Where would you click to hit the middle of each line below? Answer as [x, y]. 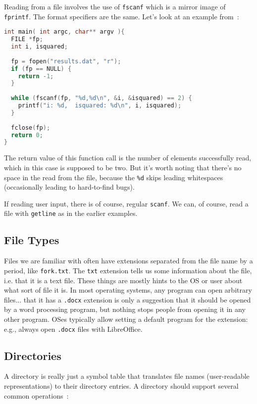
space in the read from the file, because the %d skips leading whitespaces [114, 177]
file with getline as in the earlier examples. [71, 213]
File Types [32, 240]
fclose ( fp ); [31, 127]
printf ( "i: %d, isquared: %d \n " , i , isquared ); [100, 106]
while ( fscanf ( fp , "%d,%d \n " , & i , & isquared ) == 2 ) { [102, 98]
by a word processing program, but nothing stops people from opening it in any [125, 309]
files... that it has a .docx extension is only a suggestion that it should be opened [128, 299]
